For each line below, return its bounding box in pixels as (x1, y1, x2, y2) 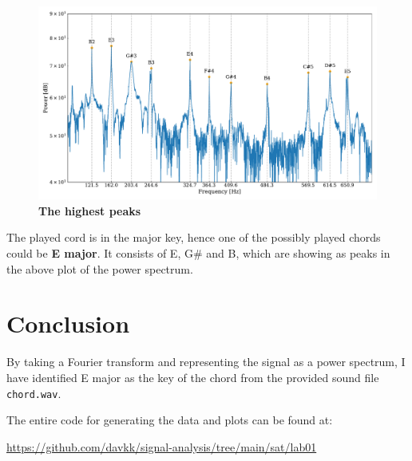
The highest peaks (38, 202, 141, 219)
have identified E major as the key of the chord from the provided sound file (6, 368, 379, 385)
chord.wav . (6, 384, 61, 401)
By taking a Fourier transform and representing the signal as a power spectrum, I (6, 353, 406, 370)
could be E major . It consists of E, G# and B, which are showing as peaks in (6, 245, 390, 261)
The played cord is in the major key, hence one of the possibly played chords (6, 229, 381, 246)
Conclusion (6, 307, 130, 340)
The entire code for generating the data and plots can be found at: (6, 412, 333, 428)
